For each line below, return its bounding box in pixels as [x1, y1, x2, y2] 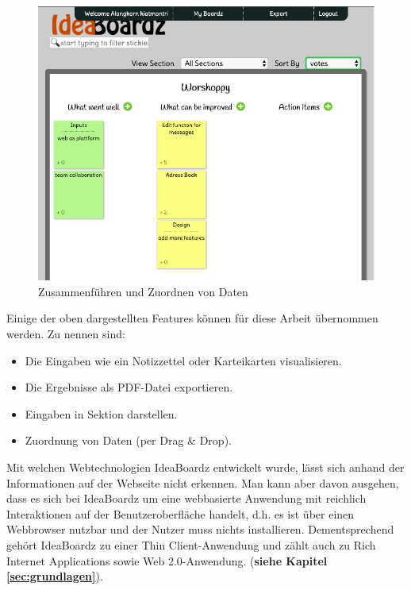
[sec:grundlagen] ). [6, 568, 103, 584]
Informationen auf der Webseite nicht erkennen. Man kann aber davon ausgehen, [6, 474, 399, 491]
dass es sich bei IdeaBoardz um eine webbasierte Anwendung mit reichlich [6, 490, 367, 507]
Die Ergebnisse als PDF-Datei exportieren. [25, 379, 233, 395]
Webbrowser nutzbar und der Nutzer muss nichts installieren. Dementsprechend [6, 521, 394, 538]
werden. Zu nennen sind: [6, 326, 125, 342]
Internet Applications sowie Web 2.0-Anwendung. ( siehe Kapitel [6, 552, 328, 569]
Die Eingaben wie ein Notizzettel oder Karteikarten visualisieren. [25, 352, 342, 368]
